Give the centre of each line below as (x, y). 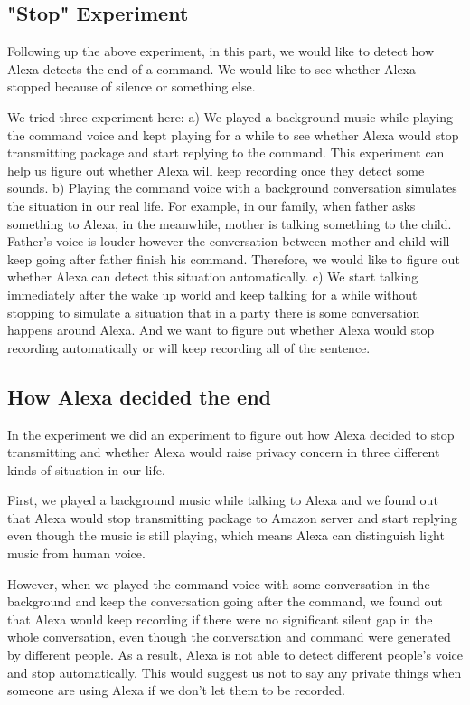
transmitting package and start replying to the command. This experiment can (226, 152)
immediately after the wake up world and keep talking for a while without (212, 294)
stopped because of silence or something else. (132, 86)
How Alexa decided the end (140, 396)
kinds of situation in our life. (86, 469)
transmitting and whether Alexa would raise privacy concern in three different (224, 452)
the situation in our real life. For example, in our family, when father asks (211, 205)
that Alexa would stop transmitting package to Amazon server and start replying (232, 517)
